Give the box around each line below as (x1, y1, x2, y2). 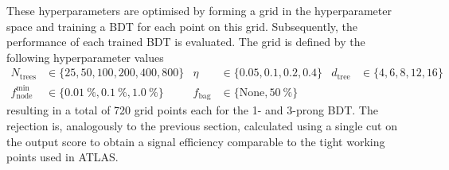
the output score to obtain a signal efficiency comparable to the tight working (6, 133, 385, 149)
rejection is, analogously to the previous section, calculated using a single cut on (6, 117, 397, 133)
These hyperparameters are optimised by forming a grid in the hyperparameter (6, 2, 392, 18)
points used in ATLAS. (6, 149, 119, 165)
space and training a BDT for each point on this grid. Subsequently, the (6, 17, 357, 34)
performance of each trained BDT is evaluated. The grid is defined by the (6, 33, 365, 50)
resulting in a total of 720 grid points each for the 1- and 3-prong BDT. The (6, 102, 378, 118)
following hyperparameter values (6, 48, 164, 65)
